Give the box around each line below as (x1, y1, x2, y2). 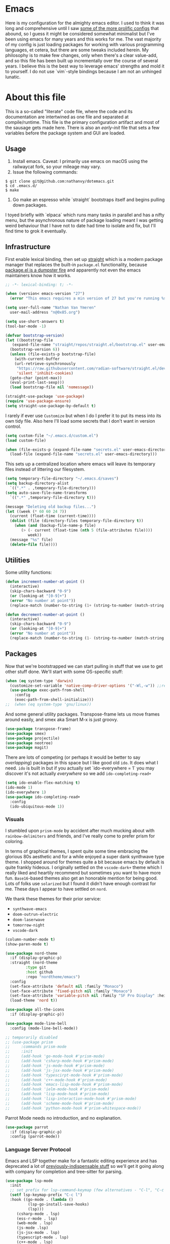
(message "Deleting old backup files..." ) (5, 504, 96, 509)
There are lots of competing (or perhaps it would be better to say (5, 754, 141, 760)
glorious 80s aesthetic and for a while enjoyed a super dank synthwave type (5, 853, 164, 859)
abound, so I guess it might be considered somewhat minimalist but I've (5, 30, 155, 37)
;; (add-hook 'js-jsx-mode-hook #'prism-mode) (5, 1068, 114, 1073)
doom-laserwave (12, 917, 45, 922)
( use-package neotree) (5, 741, 53, 746)
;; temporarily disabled (5, 1035, 58, 1040)
